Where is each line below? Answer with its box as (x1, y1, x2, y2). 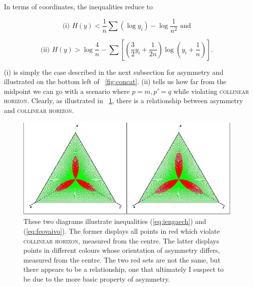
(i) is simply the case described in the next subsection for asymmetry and (4, 66, 224, 77)
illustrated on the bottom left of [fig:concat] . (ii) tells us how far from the (4, 76, 227, 87)
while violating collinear (173, 86, 249, 96)
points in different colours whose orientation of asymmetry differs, (23, 245, 220, 255)
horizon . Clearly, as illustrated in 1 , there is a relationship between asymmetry (4, 95, 243, 106)
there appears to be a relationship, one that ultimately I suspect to (23, 264, 224, 274)
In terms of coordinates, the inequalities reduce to (4, 1, 153, 11)
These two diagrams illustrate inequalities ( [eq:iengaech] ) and (23, 216, 206, 226)
